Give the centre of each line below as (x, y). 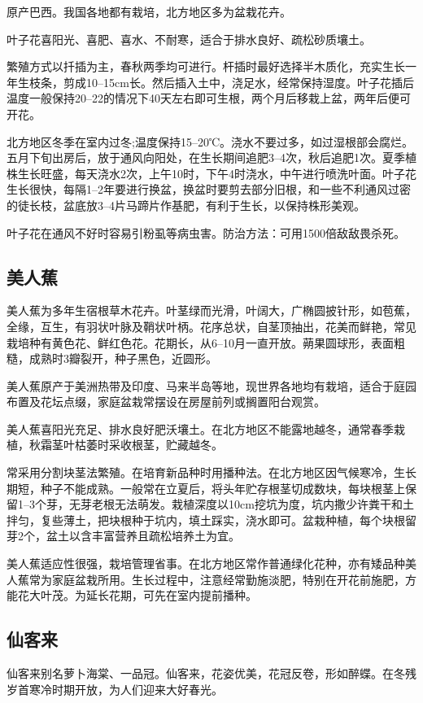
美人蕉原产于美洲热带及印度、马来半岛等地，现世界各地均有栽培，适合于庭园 (211, 385)
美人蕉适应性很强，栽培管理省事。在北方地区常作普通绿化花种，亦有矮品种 (206, 563)
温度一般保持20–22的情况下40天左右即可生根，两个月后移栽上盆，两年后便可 (209, 98)
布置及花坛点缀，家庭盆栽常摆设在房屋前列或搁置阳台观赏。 (166, 402)
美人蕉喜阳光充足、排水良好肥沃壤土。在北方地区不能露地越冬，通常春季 (200, 428)
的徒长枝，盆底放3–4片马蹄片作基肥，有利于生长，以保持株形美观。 (186, 205)
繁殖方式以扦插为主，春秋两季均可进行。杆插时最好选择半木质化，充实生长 (206, 66)
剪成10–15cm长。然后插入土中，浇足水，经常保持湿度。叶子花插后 (238, 82)
